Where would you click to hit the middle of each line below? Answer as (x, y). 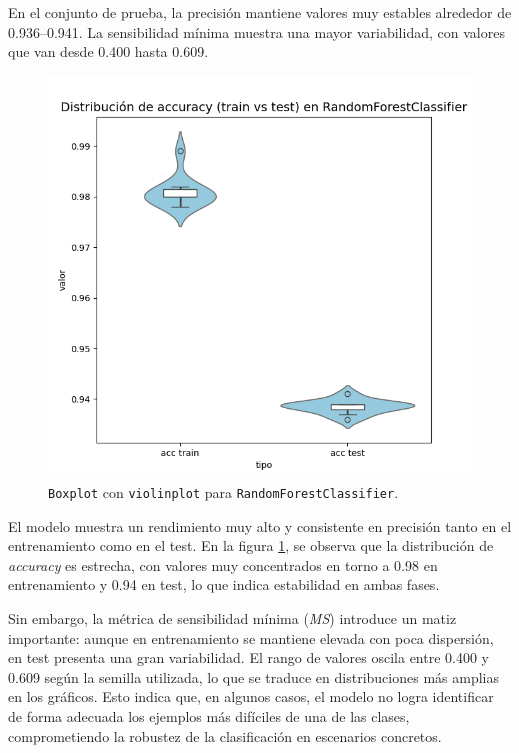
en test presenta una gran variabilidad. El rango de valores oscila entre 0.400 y (249, 657)
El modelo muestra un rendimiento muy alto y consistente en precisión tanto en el (260, 525)
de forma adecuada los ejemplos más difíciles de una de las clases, (209, 715)
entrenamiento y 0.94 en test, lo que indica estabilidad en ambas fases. (224, 584)
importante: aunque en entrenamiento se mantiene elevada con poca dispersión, (251, 637)
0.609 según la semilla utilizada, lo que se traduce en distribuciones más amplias (253, 676)
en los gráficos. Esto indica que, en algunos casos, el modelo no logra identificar (251, 696)
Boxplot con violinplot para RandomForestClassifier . (223, 491)
